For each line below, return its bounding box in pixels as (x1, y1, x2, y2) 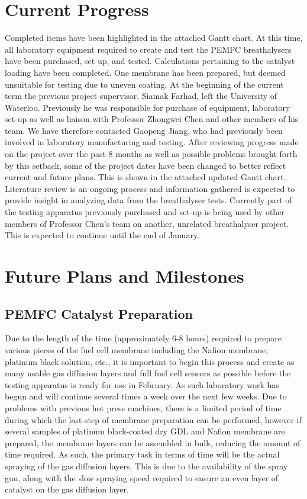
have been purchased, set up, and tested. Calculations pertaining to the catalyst (5, 55, 295, 67)
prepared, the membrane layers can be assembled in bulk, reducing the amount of (5, 436, 300, 449)
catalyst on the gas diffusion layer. (5, 483, 129, 495)
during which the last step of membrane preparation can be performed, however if (5, 413, 302, 426)
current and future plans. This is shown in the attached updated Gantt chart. (5, 171, 286, 183)
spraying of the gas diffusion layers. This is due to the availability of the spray (5, 459, 288, 472)
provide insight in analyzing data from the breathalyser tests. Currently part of (5, 194, 292, 206)
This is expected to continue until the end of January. (5, 229, 200, 241)
